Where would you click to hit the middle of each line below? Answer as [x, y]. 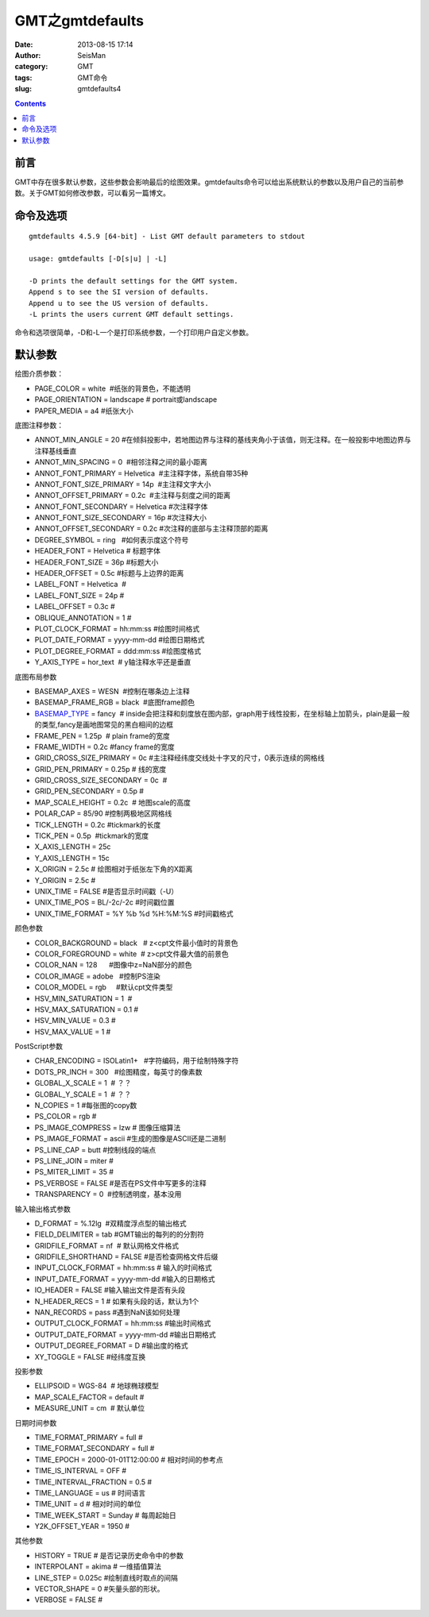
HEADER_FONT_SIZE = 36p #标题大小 [97, 562]
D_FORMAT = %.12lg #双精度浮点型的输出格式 [110, 1223]
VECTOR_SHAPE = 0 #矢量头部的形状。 [99, 1589]
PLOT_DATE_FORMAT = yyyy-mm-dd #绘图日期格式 [120, 640]
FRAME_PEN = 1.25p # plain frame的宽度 [102, 735]
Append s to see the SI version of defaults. [119, 292]
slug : [23, 89]
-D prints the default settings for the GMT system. [133, 281]
